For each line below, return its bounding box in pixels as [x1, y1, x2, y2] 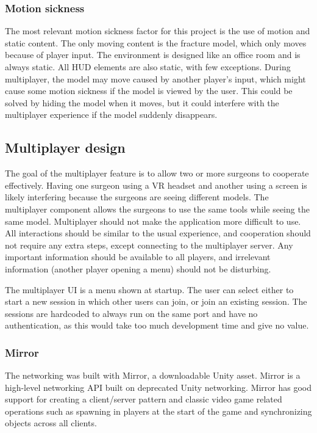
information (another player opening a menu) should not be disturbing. [5, 262, 271, 275]
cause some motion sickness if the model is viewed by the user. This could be [5, 84, 293, 97]
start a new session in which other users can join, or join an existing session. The [5, 295, 307, 308]
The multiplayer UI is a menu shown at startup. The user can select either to [5, 283, 294, 296]
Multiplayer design [5, 138, 126, 157]
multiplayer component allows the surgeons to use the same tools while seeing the [5, 202, 310, 215]
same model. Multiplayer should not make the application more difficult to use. [5, 214, 301, 227]
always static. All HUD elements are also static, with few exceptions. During [5, 60, 291, 73]
